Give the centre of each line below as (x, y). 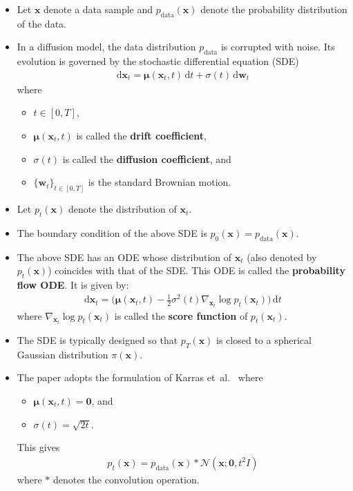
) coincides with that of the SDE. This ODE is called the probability (197, 270)
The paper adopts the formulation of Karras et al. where (140, 377)
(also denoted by (282, 257)
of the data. (41, 23)
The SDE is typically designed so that (97, 340)
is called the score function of (181, 315)
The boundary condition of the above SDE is (112, 232)
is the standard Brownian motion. (160, 182)
